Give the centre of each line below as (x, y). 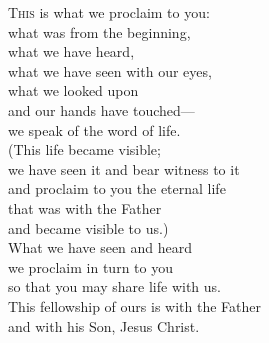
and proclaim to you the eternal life (117, 188)
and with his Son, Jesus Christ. (104, 325)
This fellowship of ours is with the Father (134, 305)
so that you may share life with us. (114, 286)
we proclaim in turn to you (90, 266)
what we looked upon (73, 90)
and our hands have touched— (101, 109)
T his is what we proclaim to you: (109, 12)
